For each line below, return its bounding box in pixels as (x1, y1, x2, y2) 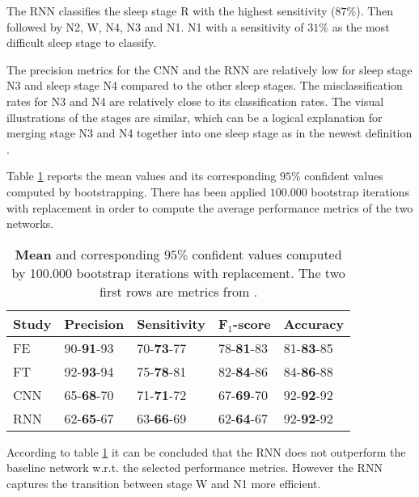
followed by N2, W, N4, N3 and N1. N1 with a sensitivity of (6, 18, 304, 35)
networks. (6, 215, 54, 232)
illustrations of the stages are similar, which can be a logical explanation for (6, 108, 383, 125)
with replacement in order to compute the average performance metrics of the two (6, 199, 413, 216)
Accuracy (283, 314, 345, 333)
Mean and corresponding (15, 244, 160, 263)
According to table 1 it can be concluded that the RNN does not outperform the (6, 443, 406, 460)
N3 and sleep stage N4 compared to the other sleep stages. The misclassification (6, 77, 403, 94)
